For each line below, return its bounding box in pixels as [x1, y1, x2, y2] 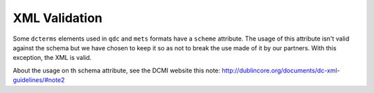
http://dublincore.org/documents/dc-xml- [222, 66, 341, 74]
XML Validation [12, 10, 103, 25]
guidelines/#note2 [12, 76, 65, 84]
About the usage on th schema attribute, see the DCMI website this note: [12, 66, 221, 74]
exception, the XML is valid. [12, 54, 92, 62]
